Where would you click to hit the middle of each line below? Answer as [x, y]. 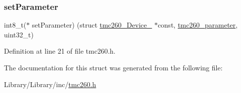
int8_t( [15, 25]
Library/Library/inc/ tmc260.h [50, 84]
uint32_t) [19, 34]
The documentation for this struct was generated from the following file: [113, 67]
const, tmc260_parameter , [198, 25]
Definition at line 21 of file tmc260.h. [60, 51]
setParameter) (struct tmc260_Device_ [92, 25]
